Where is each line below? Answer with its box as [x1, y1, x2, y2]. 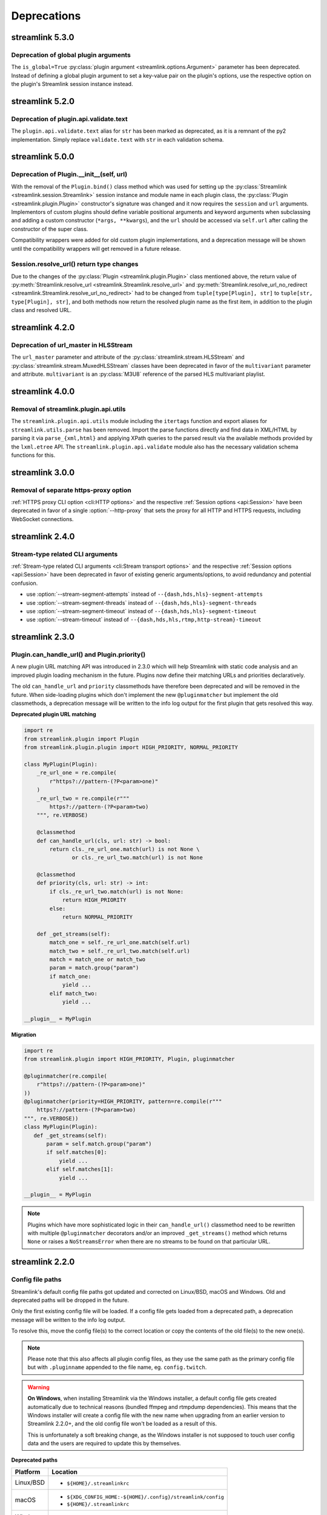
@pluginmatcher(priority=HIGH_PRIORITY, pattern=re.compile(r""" [24, 1098, 222, 1105]
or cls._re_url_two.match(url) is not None [71, 854, 203, 861]
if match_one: [49, 973, 91, 980]
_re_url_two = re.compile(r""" [36, 794, 130, 802]
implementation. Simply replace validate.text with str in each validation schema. [11, 136, 224, 143]
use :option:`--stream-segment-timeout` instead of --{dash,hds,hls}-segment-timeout [26, 607, 257, 614]
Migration [11, 1031, 36, 1038]
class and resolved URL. [11, 307, 72, 314]
